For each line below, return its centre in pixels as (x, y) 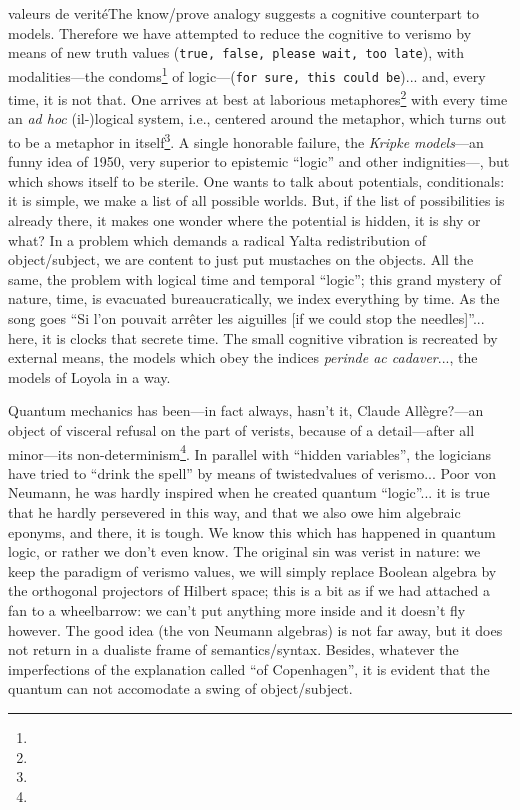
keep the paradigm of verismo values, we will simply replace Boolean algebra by (252, 570)
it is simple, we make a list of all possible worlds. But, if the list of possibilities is (256, 200)
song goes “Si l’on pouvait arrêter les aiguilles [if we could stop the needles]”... (246, 318)
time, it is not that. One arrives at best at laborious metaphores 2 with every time (258, 97)
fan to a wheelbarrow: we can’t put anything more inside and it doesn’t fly (237, 609)
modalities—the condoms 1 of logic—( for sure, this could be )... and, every (247, 74)
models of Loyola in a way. (89, 376)
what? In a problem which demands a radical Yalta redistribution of (217, 239)
